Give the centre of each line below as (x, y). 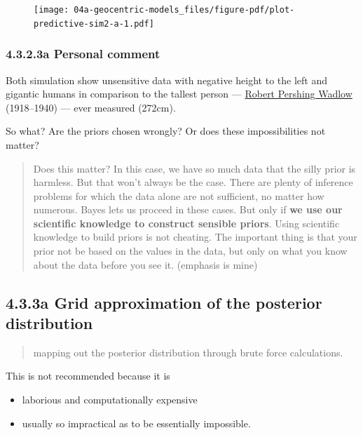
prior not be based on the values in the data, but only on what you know (190, 251)
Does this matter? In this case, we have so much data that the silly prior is (194, 168)
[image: (52, 10)
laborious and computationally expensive (110, 400)
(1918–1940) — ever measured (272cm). (91, 107)
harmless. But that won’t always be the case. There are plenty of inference (193, 182)
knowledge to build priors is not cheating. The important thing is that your (195, 237)
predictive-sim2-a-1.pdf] (94, 24)
